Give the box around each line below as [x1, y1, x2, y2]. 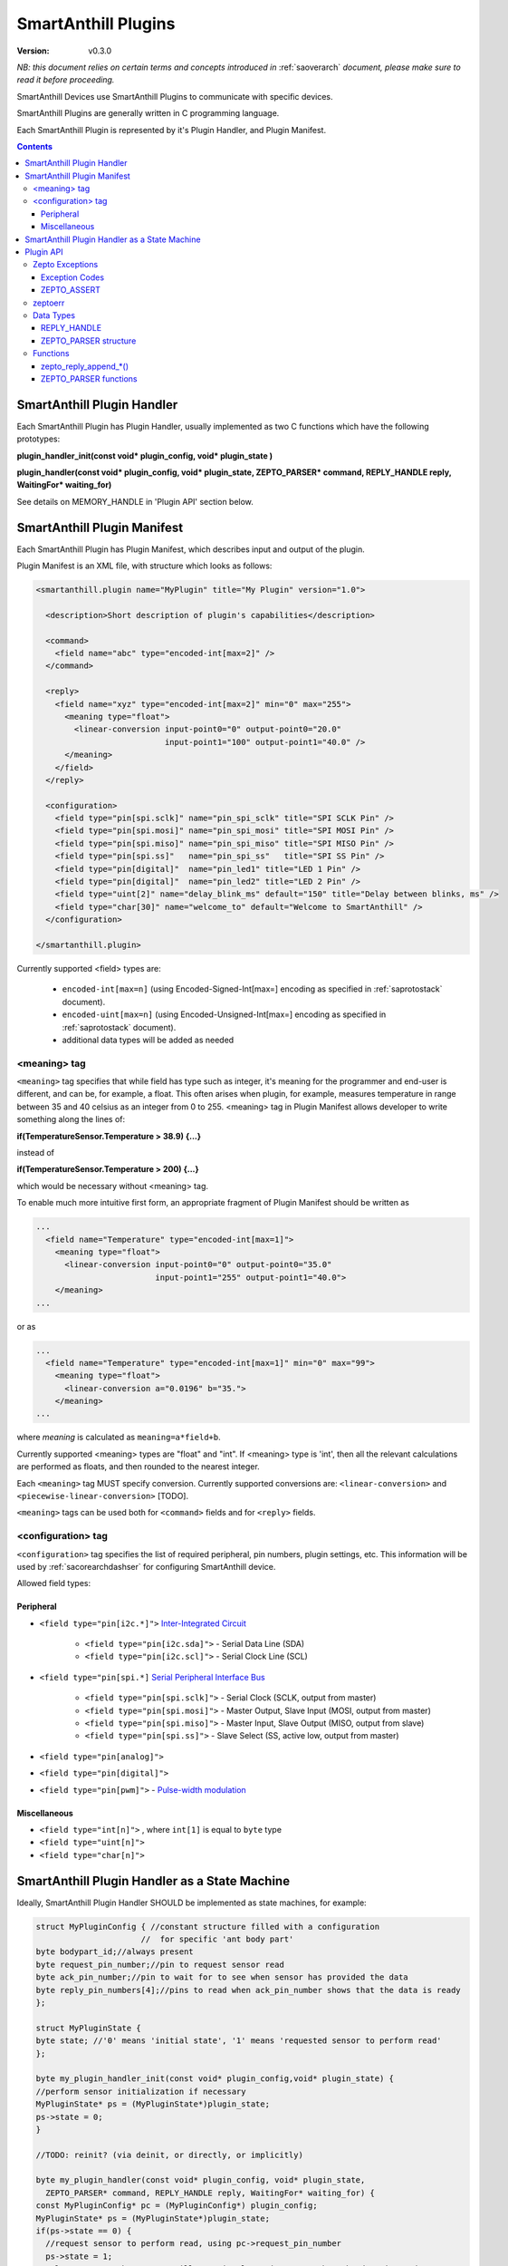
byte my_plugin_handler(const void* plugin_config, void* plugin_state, [35, 2175, 366, 2185]
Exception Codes [41, 272, 104, 283]
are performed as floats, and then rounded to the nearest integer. [16, 1461, 260, 1472]
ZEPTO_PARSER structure [41, 335, 137, 346]
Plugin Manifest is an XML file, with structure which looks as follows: [16, 560, 273, 571]
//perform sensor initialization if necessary [35, 2086, 246, 2097]
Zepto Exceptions [33, 259, 99, 270]
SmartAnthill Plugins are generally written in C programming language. [16, 108, 280, 119]
